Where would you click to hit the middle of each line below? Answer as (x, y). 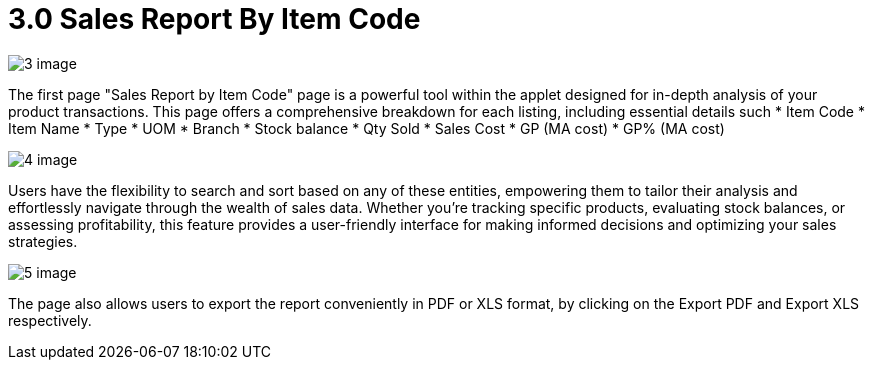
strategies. (43, 241)
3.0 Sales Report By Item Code (214, 19)
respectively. (50, 320)
